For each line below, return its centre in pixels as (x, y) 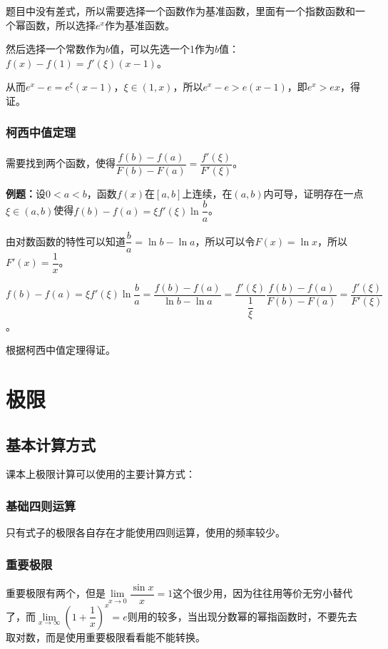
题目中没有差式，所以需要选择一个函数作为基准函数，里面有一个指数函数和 (180, 11)
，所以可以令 (225, 241)
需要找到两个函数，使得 (61, 163)
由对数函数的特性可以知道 (66, 241)
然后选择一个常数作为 (56, 49)
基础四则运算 (41, 505)
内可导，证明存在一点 (313, 193)
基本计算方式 (51, 444)
